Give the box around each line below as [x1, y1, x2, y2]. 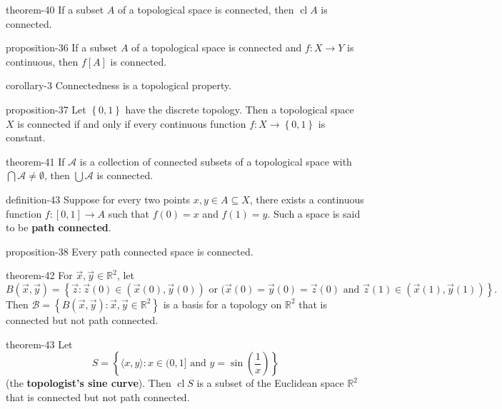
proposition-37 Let [6, 101, 86, 116]
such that [108, 206, 150, 221]
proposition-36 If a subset [6, 40, 118, 55]
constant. [6, 130, 46, 145]
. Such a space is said [267, 206, 361, 221]
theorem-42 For [6, 268, 73, 283]
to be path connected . [6, 220, 111, 235]
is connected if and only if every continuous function [17, 116, 246, 131]
